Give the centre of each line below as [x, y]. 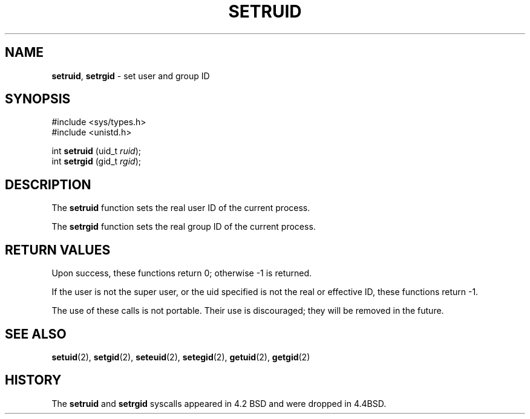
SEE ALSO [36, 334]
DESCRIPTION [48, 184]
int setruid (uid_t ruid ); [96, 151]
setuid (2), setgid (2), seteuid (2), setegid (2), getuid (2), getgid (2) [181, 357]
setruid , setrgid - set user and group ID [131, 76]
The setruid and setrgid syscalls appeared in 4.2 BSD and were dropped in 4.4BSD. [219, 403]
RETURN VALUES [58, 250]
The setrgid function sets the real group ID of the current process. [184, 227]
